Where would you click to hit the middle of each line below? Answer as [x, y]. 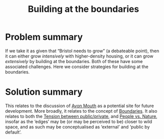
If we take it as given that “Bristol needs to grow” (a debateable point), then [82, 51]
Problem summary [44, 37]
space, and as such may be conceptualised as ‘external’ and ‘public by [78, 127]
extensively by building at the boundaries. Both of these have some [74, 61]
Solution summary [44, 92]
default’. [13, 132]
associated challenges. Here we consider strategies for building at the [77, 67]
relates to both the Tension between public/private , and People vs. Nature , [81, 116]
